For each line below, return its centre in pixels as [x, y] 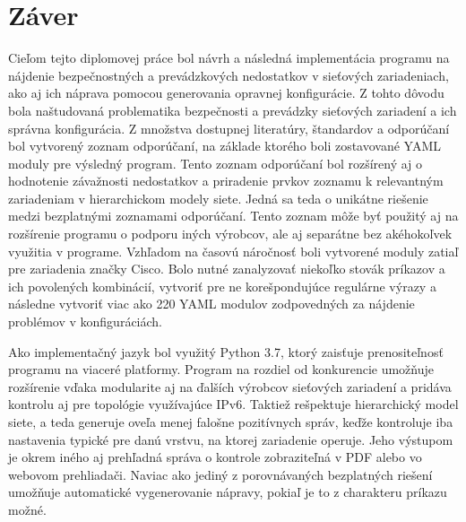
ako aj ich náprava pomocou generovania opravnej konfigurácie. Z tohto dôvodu [226, 93]
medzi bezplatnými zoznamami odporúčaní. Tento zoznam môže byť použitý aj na [233, 216]
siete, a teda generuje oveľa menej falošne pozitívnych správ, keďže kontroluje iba [231, 422]
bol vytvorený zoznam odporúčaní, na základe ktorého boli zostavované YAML [225, 146]
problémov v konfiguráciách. [85, 322]
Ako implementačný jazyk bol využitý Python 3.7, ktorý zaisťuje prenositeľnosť [226, 351]
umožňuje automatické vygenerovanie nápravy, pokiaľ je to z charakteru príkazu [228, 492]
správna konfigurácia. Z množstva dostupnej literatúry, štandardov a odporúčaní [229, 128]
